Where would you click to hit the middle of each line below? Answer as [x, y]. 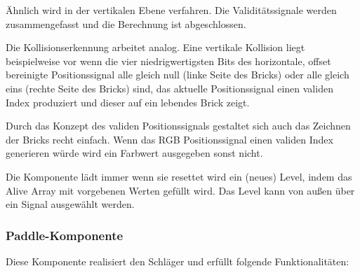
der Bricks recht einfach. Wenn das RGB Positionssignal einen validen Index [169, 139]
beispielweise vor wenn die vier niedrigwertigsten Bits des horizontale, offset [168, 61]
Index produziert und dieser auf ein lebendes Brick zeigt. [128, 102]
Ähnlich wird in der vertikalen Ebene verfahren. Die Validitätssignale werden [171, 10]
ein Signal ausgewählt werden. [70, 204]
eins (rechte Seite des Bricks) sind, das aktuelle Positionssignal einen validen [169, 88]
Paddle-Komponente [65, 235]
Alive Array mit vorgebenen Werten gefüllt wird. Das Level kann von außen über [180, 190]
